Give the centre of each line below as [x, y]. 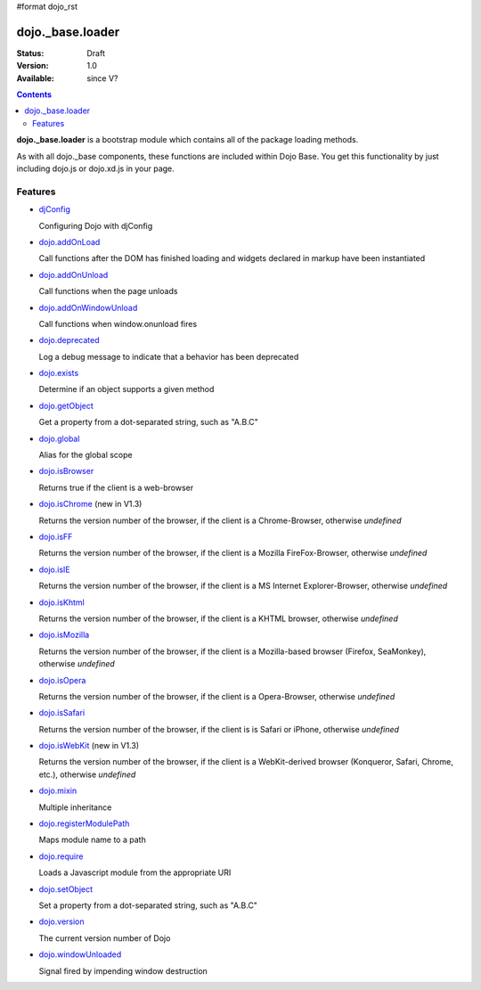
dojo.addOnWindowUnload [88, 307]
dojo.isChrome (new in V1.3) [90, 504]
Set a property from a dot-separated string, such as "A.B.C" [148, 905]
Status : [30, 53]
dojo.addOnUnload [73, 274]
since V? [102, 78]
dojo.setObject [66, 889]
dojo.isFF [56, 536]
